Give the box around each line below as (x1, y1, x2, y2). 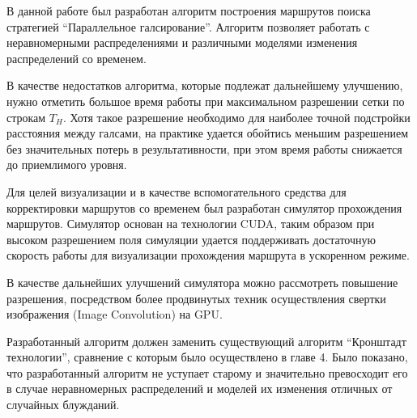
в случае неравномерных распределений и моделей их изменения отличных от (6, 380, 393, 397)
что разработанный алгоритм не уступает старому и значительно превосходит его (6, 364, 408, 381)
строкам (6, 108, 46, 125)
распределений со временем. (6, 49, 147, 66)
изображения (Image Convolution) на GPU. (6, 306, 223, 323)
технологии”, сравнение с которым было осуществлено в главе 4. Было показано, (6, 348, 408, 365)
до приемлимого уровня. (6, 156, 127, 173)
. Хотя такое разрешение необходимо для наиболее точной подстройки (62, 108, 411, 125)
